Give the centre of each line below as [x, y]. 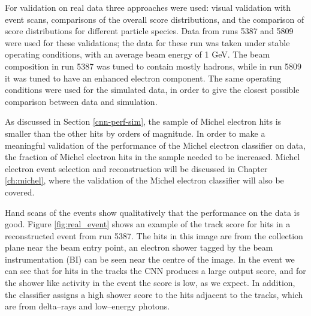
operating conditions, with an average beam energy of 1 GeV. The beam [138, 54]
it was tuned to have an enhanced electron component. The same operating [143, 78]
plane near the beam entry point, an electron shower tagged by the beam [139, 247]
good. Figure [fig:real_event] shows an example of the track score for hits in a [148, 224]
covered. [20, 192]
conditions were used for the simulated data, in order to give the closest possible [152, 90]
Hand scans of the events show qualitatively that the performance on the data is [153, 212]
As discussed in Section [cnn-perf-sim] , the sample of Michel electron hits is [143, 121]
